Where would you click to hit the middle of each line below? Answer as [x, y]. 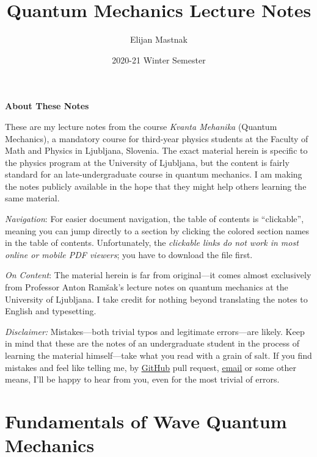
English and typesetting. [51, 311]
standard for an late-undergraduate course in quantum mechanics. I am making [154, 174]
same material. [32, 198]
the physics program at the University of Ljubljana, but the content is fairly [147, 162]
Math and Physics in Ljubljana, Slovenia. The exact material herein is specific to [156, 150]
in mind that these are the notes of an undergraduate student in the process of [152, 343]
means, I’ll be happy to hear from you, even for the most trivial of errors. [142, 379]
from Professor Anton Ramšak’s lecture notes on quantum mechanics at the [147, 287]
